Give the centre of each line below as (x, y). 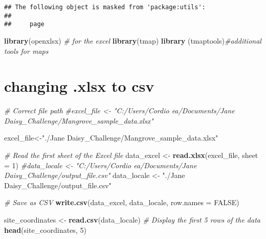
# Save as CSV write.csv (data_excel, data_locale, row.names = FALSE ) (122, 202)
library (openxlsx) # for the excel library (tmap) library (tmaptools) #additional (133, 40)
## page (24, 24)
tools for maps (26, 51)
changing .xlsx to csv (79, 86)
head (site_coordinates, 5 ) (45, 230)
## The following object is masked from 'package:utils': (105, 7)
